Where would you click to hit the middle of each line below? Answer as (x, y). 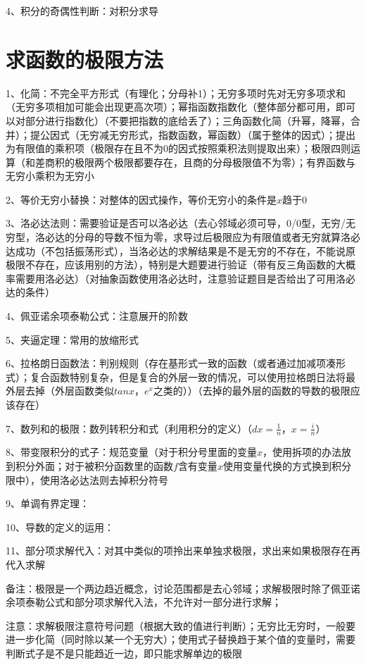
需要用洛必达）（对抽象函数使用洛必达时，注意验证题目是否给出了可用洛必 (185, 278)
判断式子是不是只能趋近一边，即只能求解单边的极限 (124, 653)
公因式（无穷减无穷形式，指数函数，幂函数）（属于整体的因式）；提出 (197, 134)
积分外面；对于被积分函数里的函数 (94, 466)
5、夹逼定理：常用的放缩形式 (72, 339)
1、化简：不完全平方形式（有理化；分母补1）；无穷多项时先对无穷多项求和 (176, 93)
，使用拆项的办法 (302, 452)
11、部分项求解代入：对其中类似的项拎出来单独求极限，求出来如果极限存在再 (183, 551)
